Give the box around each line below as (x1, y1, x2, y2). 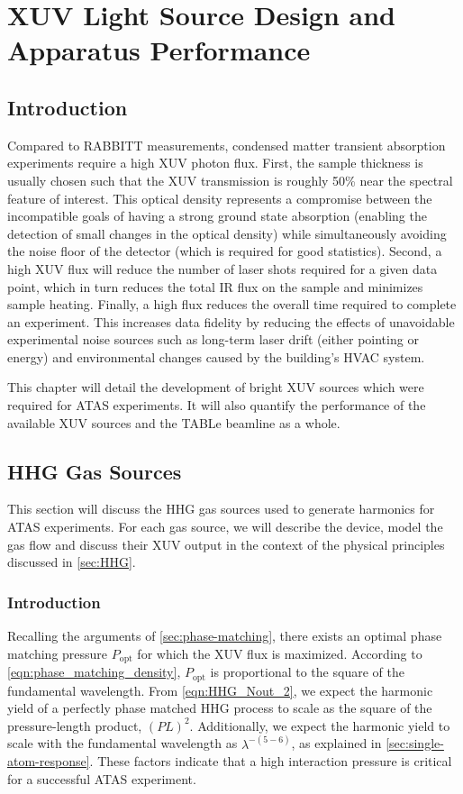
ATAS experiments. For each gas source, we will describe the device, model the (7, 517, 443, 536)
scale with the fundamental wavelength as (7, 734, 238, 753)
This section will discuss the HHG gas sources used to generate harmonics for (7, 499, 435, 518)
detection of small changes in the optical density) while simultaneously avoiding (7, 224, 447, 242)
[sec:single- (386, 734, 444, 753)
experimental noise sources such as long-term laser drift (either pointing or (7, 330, 419, 349)
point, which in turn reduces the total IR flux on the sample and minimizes (7, 277, 423, 296)
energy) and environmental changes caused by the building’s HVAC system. (7, 347, 425, 366)
